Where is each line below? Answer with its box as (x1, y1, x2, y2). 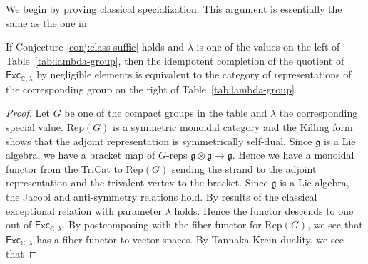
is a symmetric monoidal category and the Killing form (113, 120, 353, 134)
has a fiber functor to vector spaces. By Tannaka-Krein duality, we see (36, 231, 344, 246)
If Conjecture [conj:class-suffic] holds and (6, 39, 185, 54)
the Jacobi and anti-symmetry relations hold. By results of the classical (6, 189, 317, 204)
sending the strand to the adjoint (172, 161, 317, 176)
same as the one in (6, 15, 87, 30)
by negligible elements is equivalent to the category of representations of (36, 67, 352, 82)
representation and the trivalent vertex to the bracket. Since (6, 175, 268, 190)
